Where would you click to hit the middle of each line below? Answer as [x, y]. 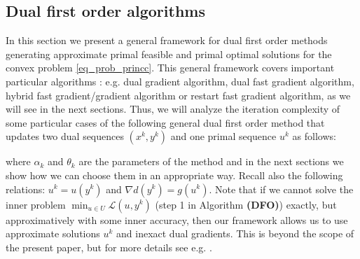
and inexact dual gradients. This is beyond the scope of [235, 233]
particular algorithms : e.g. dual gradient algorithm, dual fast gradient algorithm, [180, 81]
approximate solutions [53, 233]
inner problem [36, 204]
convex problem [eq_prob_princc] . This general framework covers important [170, 68]
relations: [26, 189]
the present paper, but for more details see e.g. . [109, 247]
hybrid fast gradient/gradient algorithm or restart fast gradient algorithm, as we [178, 95]
